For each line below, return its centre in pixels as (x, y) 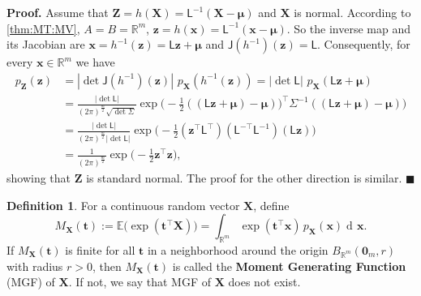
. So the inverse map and (348, 28)
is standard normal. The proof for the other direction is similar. (244, 177)
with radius (35, 266)
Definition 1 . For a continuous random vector (123, 205)
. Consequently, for (364, 44)
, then (107, 266)
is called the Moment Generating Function (289, 266)
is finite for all (100, 249)
